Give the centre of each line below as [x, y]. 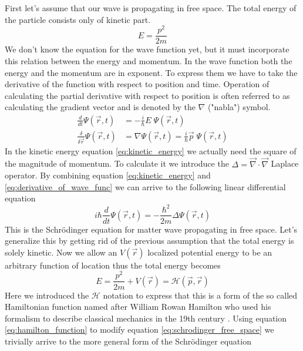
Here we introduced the [47, 295]
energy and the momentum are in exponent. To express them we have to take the [151, 72]
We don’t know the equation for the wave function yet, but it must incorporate [147, 49]
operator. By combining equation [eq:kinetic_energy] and [108, 175]
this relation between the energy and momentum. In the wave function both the [149, 60]
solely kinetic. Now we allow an [61, 252]
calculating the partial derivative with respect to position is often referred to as [147, 95]
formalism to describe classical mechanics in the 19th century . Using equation [146, 318]
